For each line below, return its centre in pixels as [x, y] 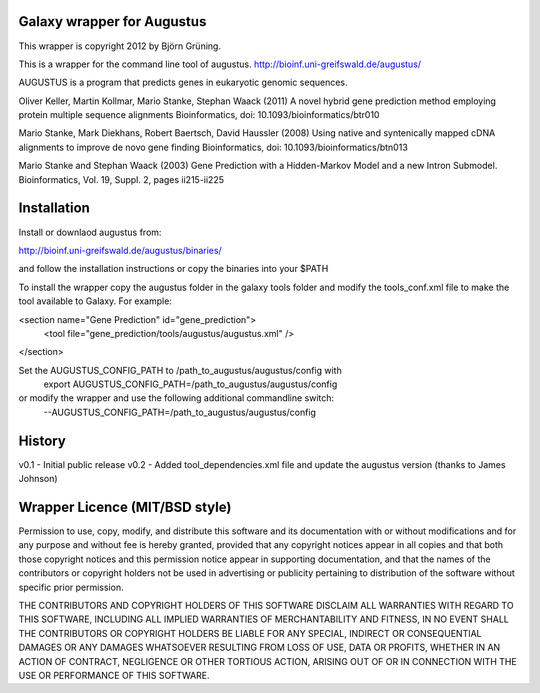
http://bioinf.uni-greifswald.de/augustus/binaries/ [120, 250]
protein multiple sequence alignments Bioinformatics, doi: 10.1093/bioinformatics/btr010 [199, 115]
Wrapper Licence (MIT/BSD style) [125, 506]
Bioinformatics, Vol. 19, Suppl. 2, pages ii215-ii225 [121, 179]
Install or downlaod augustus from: [90, 232]
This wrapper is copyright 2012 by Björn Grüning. [120, 46]
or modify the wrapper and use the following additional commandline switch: [176, 398]
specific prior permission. [71, 587]
